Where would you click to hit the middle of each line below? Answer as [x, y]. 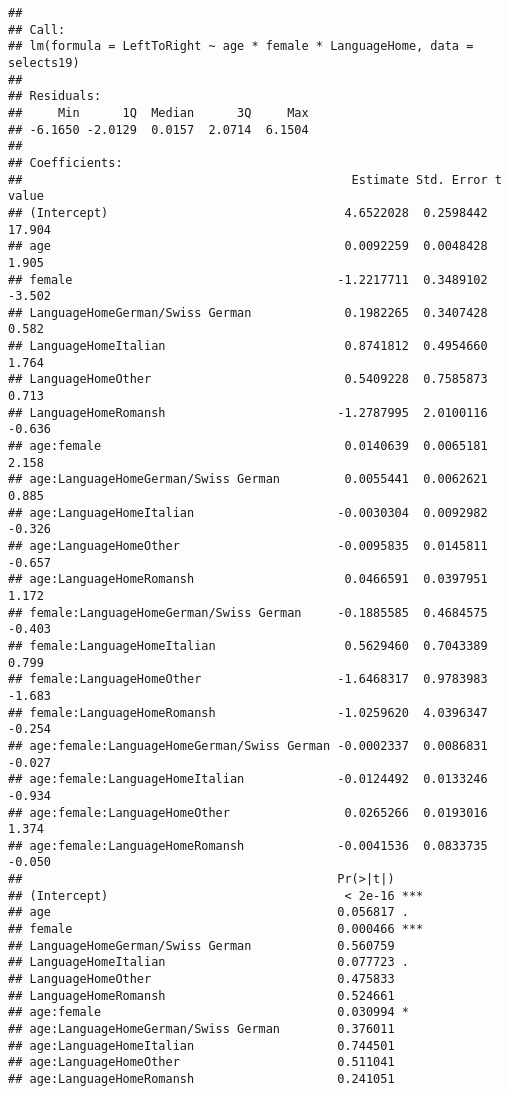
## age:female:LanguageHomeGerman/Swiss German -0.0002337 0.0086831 [248, 745]
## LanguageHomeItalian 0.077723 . [208, 962]
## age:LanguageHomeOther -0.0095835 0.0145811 [248, 546]
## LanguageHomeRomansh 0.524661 [201, 995]
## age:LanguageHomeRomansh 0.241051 [201, 1079]
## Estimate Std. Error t [255, 179]
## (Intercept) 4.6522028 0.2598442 [248, 212]
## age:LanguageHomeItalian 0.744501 [201, 1045]
